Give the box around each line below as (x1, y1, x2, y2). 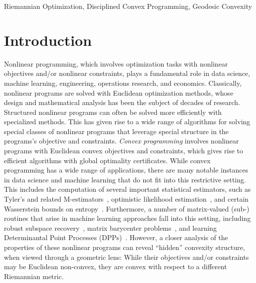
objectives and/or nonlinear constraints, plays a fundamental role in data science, (4, 68, 250, 78)
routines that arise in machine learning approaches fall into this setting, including (4, 213, 251, 223)
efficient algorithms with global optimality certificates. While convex (4, 155, 211, 165)
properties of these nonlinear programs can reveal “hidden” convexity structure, (4, 242, 245, 252)
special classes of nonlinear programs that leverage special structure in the (4, 126, 229, 136)
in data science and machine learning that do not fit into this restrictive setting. (4, 174, 246, 184)
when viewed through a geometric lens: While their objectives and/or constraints (4, 251, 249, 262)
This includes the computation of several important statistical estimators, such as (4, 184, 251, 194)
